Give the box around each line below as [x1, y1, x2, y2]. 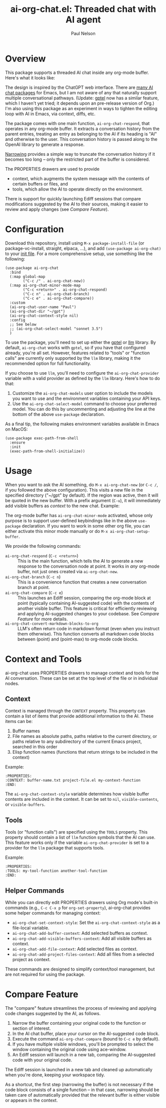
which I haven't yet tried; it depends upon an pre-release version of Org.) [5, 100, 155, 106]
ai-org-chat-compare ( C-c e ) [5, 589, 63, 595]
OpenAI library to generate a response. [5, 141, 85, 147]
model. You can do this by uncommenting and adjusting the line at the [12, 406, 155, 412]
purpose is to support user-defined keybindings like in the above [5, 518, 137, 523]
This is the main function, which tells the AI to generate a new [17, 558, 144, 564]
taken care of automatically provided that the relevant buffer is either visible [5, 1092, 160, 1098]
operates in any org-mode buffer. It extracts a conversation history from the [5, 126, 160, 131]
